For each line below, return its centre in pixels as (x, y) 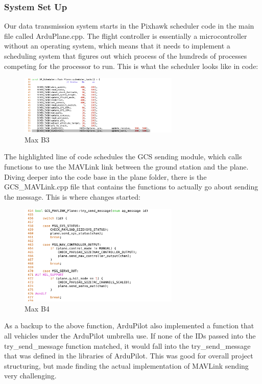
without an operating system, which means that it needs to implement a (117, 46)
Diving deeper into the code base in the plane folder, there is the (105, 176)
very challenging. (30, 376)
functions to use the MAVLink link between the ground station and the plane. (126, 166)
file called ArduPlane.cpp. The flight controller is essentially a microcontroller (126, 35)
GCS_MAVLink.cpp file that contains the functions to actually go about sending (131, 187)
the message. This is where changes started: (72, 196)
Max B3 (37, 139)
